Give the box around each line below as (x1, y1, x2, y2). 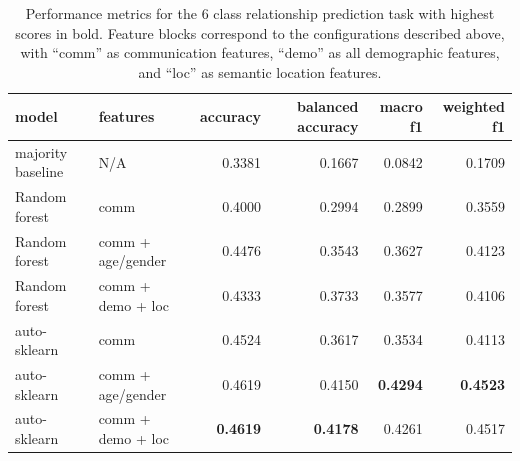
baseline (15, 161, 64, 182)
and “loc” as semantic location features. (138, 61, 382, 82)
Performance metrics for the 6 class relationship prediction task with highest (25, 3, 495, 23)
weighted (442, 96, 505, 117)
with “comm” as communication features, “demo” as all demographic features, (20, 42, 500, 63)
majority (15, 141, 68, 162)
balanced (297, 96, 359, 117)
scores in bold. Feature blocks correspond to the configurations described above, (15, 22, 505, 43)
